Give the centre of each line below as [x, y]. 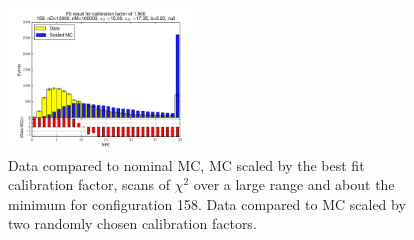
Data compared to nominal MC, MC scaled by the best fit [186, 164]
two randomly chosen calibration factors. [132, 223]
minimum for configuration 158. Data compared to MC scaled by [207, 203]
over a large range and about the [294, 184]
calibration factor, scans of [89, 184]
